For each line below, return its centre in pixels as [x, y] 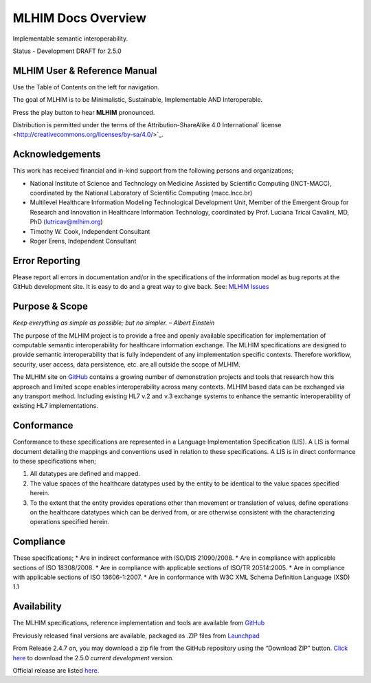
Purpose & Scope [50, 306]
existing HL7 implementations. [56, 406]
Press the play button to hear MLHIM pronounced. [84, 112]
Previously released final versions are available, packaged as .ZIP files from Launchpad [136, 636]
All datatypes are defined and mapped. [85, 474]
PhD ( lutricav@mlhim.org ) [66, 222]
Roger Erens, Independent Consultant [83, 241]
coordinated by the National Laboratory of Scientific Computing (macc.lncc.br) [141, 193]
